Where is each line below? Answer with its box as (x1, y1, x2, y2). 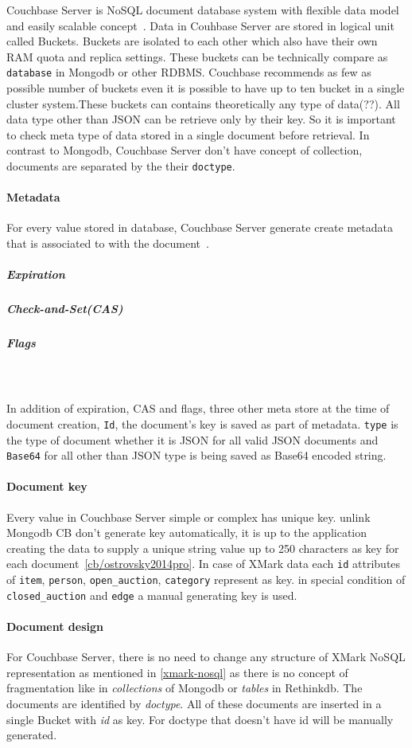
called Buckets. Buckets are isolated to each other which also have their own (6, 33, 378, 49)
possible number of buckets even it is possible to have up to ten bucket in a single (6, 80, 405, 96)
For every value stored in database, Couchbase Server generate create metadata (6, 219, 393, 236)
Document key (6, 478, 87, 495)
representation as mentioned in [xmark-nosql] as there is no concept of (6, 664, 348, 680)
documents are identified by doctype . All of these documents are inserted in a (6, 695, 382, 711)
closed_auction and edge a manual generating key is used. (6, 586, 297, 603)
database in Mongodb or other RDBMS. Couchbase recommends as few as (6, 64, 371, 80)
